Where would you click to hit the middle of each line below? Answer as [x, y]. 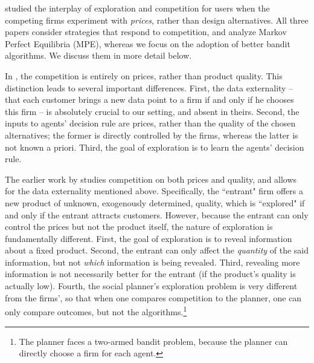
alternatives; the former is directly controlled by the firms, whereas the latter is [152, 135]
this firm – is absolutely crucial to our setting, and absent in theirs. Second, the [152, 111]
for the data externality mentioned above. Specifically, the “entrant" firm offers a [154, 191]
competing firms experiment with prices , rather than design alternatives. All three [157, 20]
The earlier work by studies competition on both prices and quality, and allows [151, 179]
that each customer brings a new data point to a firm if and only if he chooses [149, 100]
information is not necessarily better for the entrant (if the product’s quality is [150, 274]
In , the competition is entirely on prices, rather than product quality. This [144, 75]
